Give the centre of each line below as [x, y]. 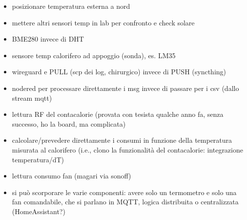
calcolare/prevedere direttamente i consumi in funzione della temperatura [122, 140]
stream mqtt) [32, 98]
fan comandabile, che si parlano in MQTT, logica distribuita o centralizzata [125, 202]
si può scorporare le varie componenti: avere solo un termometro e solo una [124, 192]
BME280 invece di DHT [48, 39]
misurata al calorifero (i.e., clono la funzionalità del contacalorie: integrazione [127, 149]
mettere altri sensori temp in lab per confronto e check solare [103, 22]
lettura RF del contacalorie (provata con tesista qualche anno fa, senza [118, 114]
